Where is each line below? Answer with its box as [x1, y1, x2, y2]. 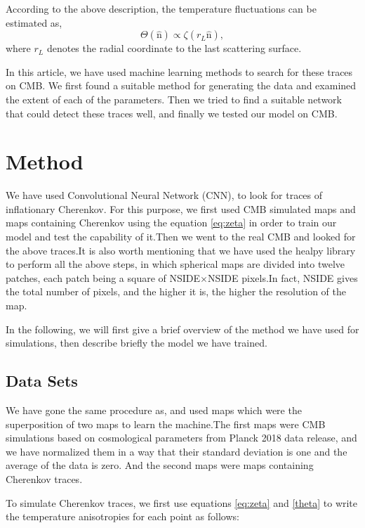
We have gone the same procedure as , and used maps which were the [6, 403, 302, 418]
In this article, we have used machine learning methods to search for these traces [6, 64, 353, 79]
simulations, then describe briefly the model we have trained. [6, 335, 267, 350]
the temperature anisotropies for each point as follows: [6, 509, 239, 524]
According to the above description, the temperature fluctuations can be [6, 1, 317, 15]
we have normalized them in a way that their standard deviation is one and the [6, 444, 347, 458]
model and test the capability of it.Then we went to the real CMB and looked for [6, 229, 356, 244]
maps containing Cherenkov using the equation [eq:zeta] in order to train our [6, 215, 337, 230]
